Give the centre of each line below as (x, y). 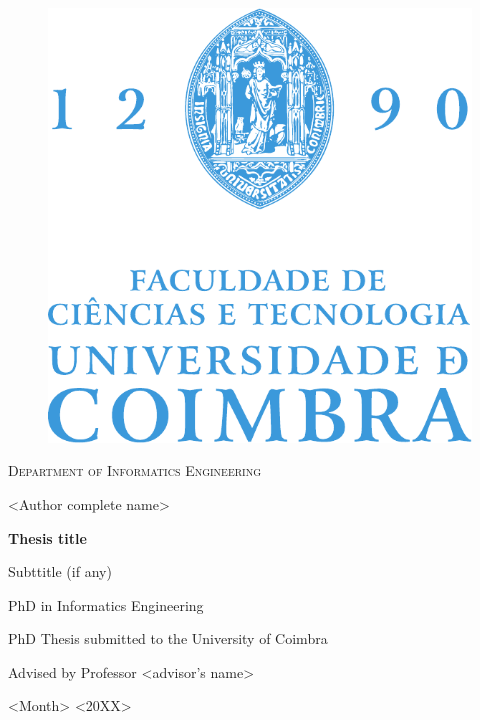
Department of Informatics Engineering (135, 470)
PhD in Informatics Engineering (106, 604)
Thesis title (47, 537)
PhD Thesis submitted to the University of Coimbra (168, 638)
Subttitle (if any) (60, 571)
